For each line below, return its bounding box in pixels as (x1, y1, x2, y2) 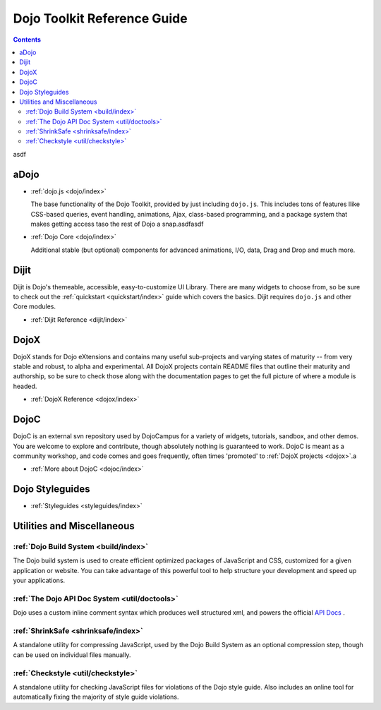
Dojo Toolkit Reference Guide (13, 11, 188, 26)
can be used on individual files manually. (13, 650, 131, 659)
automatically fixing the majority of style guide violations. (13, 692, 179, 702)
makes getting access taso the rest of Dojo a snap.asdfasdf (30, 219, 204, 228)
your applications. (13, 576, 66, 585)
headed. (13, 382, 37, 390)
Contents (13, 35, 42, 44)
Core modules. (13, 302, 56, 311)
